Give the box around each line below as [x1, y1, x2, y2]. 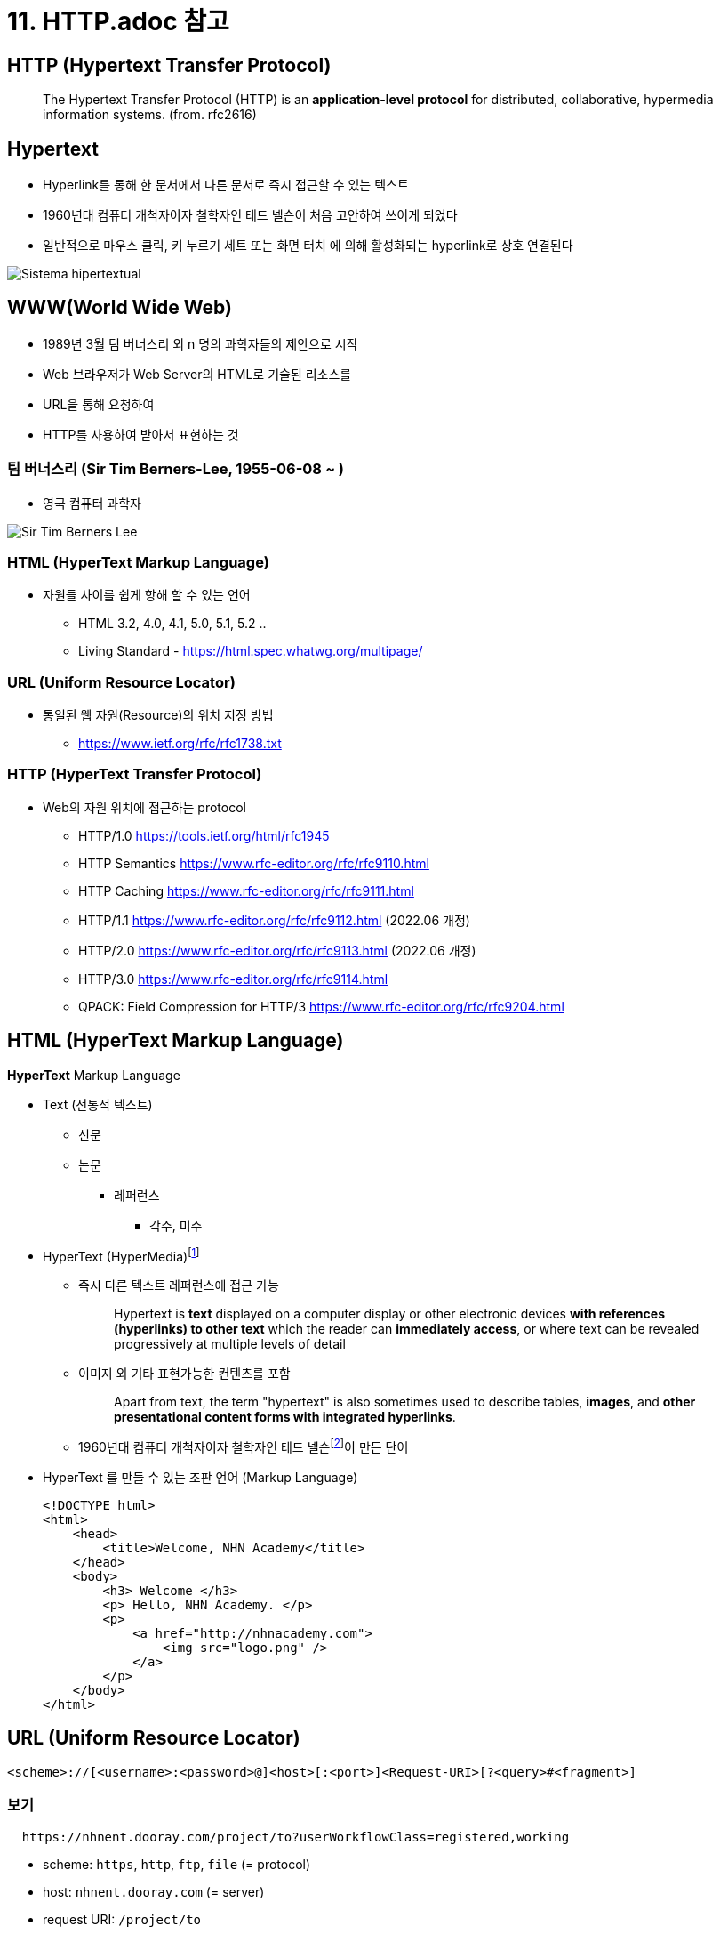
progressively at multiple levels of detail [114, 1336, 346, 1352]
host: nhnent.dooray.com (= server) [43, 1883, 265, 1899]
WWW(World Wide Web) [7, 296, 232, 319]
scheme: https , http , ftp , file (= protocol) [43, 1856, 311, 1872]
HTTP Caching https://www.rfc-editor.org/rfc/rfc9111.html [78, 882, 414, 899]
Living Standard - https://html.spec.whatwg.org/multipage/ [78, 643, 423, 659]
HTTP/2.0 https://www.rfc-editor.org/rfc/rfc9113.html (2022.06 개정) [78, 942, 476, 958]
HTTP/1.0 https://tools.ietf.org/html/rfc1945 [78, 827, 330, 843]
